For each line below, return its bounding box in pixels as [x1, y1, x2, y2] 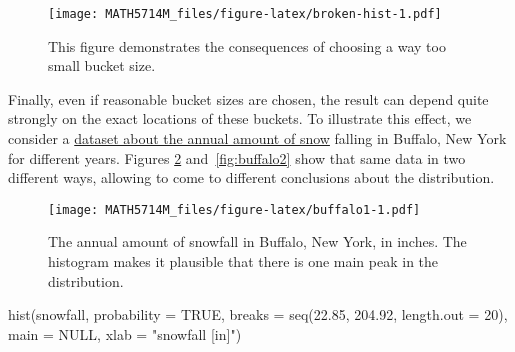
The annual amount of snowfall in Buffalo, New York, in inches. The [48, 231, 467, 252]
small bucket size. [48, 55, 156, 76]
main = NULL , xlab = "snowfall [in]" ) [8, 323, 242, 344]
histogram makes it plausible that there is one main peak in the [48, 251, 439, 272]
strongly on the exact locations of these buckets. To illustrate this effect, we [8, 108, 472, 129]
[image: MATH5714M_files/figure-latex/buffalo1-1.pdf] [48, 202, 421, 217]
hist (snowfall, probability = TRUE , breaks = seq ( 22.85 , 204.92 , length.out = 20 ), [8, 304, 508, 325]
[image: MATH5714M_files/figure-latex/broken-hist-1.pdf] [48, 7, 442, 21]
